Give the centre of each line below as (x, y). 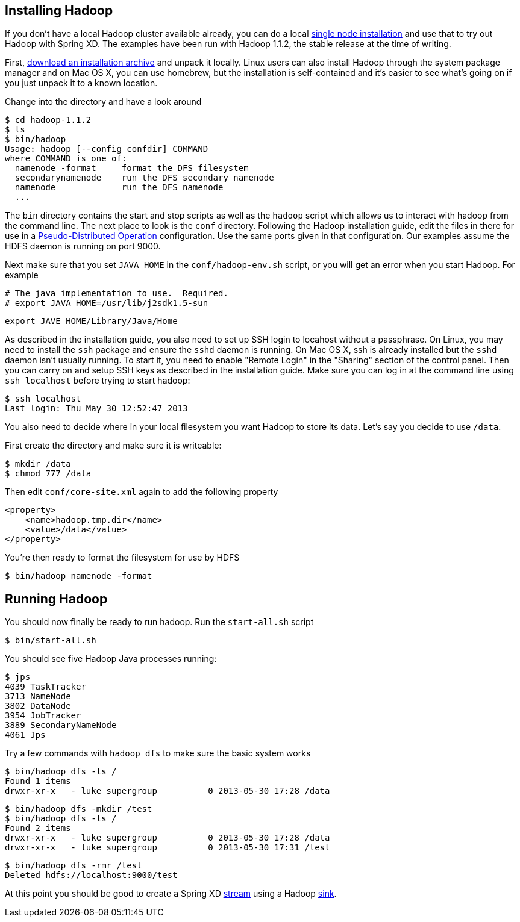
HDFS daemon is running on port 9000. (83, 246)
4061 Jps (25, 735)
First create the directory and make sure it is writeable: (113, 446)
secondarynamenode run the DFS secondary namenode (144, 178)
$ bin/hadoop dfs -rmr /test (74, 866)
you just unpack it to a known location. (81, 83)
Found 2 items (38, 828)
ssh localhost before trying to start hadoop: (98, 381)
